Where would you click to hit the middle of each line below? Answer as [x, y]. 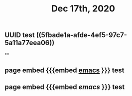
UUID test [20, 35]
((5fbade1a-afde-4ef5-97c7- [82, 35]
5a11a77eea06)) [30, 43]
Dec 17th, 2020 [83, 9]
